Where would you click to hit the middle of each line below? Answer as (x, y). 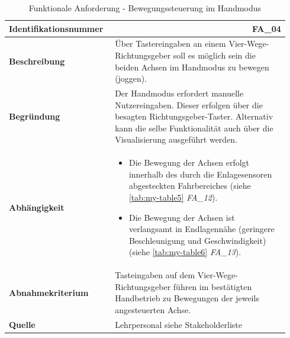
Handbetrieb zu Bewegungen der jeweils (187, 298)
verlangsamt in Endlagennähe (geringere (202, 229)
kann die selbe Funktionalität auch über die (194, 128)
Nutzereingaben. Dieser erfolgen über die (189, 104)
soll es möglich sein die (214, 55)
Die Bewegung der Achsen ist (182, 217)
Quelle (22, 324)
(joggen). (131, 78)
